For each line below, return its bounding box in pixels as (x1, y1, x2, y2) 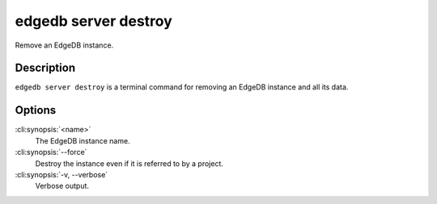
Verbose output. (35, 181, 89, 191)
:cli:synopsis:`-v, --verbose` (15, 169, 108, 179)
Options (15, 103, 57, 117)
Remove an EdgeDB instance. (15, 40, 114, 50)
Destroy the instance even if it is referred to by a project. (35, 158, 224, 169)
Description (15, 61, 76, 75)
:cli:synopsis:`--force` (15, 148, 87, 157)
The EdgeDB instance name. (35, 135, 130, 145)
